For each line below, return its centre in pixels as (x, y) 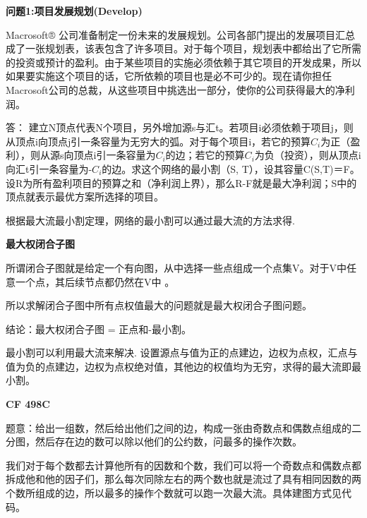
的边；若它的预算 (205, 155)
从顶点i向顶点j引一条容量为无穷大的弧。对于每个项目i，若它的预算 (158, 141)
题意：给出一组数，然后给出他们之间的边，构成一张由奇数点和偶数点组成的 (179, 427)
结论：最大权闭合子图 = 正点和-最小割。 (98, 329)
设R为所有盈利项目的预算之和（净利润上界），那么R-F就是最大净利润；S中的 (181, 182)
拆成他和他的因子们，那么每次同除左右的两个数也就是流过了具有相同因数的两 (183, 479)
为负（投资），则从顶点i (308, 155)
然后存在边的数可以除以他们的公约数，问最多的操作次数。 (168, 441)
